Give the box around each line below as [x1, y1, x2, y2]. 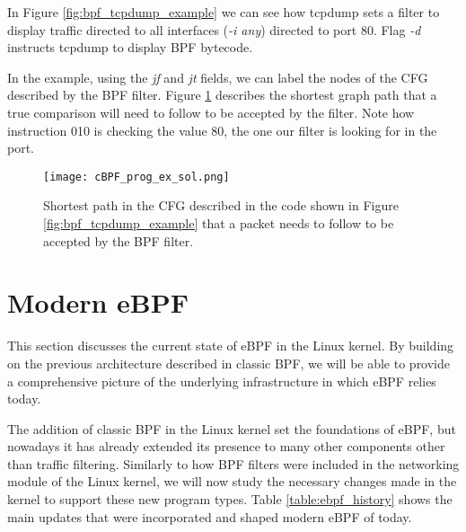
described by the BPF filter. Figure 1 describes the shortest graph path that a [7, 85, 437, 104]
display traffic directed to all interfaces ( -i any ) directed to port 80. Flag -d [7, 20, 421, 39]
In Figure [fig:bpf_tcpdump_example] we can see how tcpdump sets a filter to [7, 3, 440, 21]
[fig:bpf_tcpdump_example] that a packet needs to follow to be [43, 214, 394, 232]
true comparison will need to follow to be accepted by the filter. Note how [7, 102, 415, 121]
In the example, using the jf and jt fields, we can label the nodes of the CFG [7, 67, 428, 86]
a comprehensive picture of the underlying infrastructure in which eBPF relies [7, 371, 436, 390]
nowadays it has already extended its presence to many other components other [7, 437, 445, 456]
